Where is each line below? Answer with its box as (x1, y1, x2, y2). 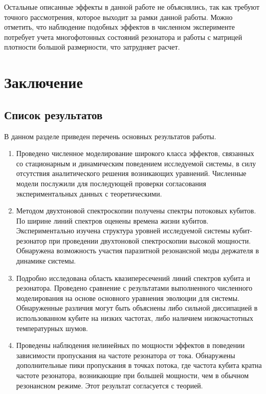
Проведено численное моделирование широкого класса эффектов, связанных (16, 148, 254, 159)
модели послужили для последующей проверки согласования (16, 178, 206, 188)
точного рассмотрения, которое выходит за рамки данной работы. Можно (4, 11, 233, 22)
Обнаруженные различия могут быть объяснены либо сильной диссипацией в (16, 302, 258, 313)
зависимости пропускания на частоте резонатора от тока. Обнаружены (16, 349, 235, 360)
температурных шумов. (16, 322, 88, 333)
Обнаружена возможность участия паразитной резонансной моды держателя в (16, 245, 259, 256)
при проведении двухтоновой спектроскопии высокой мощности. (49, 235, 251, 246)
